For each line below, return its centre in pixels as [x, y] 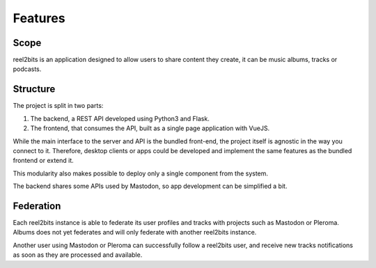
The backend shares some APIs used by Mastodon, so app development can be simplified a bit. [150, 186]
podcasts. [27, 69]
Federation [37, 206]
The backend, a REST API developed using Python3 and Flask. [120, 118]
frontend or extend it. [44, 161]
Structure [34, 89]
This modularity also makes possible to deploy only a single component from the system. [140, 173]
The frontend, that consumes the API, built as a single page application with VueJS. [150, 128]
